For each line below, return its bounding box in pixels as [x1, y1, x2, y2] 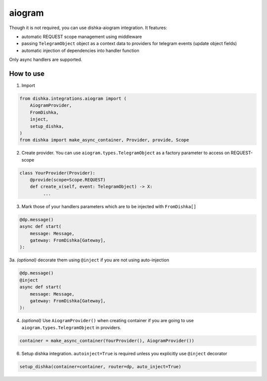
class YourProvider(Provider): [19, 170, 96, 175]
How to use [9, 69, 44, 78]
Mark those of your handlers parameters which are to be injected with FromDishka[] [21, 203, 196, 210]
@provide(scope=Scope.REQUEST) [30, 177, 106, 183]
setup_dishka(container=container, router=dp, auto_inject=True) [19, 364, 181, 369]
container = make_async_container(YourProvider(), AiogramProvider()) [19, 338, 195, 343]
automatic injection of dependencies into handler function [21, 47, 139, 53]
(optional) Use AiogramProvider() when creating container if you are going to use [21, 318, 194, 324]
